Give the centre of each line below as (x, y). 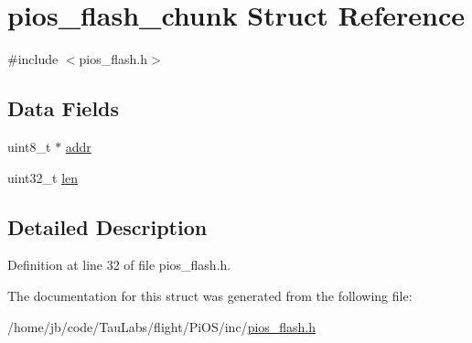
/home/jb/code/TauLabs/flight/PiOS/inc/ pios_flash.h (162, 326)
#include (33, 59)
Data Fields (64, 108)
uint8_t (29, 146)
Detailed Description (107, 226)
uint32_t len (43, 177)
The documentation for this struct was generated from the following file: (210, 295)
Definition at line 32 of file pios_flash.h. (119, 265)
